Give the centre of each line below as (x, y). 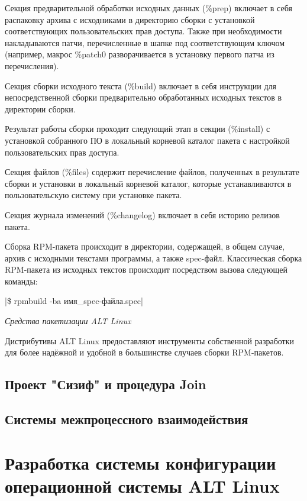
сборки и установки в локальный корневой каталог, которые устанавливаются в (148, 183)
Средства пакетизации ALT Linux (68, 321)
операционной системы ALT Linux (142, 485)
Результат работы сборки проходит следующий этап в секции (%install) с (138, 129)
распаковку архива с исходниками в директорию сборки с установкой (130, 19)
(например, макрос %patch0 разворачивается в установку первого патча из (140, 54)
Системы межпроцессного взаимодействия (127, 419)
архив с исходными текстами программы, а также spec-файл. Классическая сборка (153, 258)
